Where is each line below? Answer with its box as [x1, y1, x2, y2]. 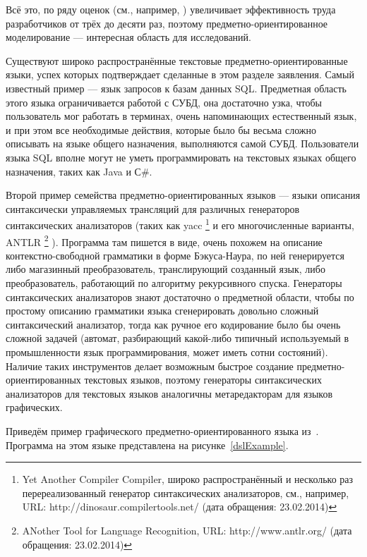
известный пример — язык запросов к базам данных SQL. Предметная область [6, 80, 347, 95]
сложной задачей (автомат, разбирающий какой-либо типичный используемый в [6, 331, 349, 345]
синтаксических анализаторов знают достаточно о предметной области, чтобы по [6, 289, 354, 304]
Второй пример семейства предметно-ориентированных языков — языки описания [6, 188, 361, 202]
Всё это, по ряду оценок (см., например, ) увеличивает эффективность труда [6, 2, 336, 16]
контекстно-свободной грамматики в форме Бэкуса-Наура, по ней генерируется [6, 247, 345, 262]
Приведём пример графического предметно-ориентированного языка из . [6, 423, 319, 438]
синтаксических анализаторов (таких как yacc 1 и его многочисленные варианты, [6, 216, 354, 232]
